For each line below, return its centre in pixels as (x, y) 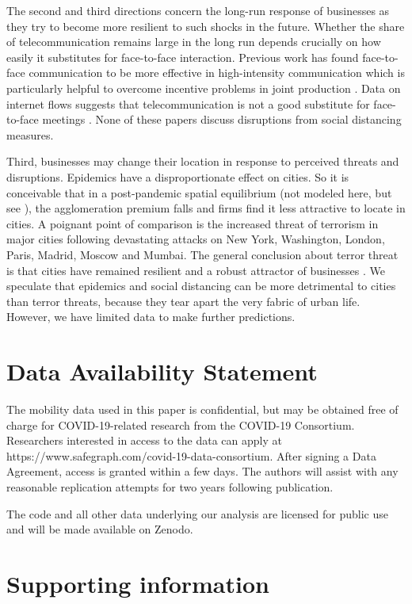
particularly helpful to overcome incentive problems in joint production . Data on (204, 88)
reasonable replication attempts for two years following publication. (170, 486)
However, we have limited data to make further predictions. (151, 317)
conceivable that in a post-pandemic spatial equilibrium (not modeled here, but (199, 192)
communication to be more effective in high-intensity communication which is (217, 73)
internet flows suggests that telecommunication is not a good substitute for (188, 103)
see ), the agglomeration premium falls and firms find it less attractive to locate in (206, 208)
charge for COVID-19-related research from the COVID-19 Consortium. (181, 424)
